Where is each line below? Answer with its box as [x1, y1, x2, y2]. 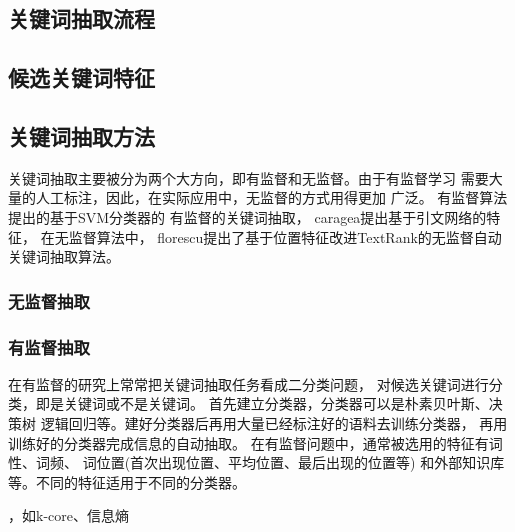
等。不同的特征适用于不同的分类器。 [8, 471, 246, 492]
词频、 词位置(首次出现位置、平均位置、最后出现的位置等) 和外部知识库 [35, 452, 505, 473]
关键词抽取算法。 [8, 246, 120, 267]
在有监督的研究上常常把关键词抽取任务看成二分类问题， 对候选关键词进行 [8, 373, 489, 394]
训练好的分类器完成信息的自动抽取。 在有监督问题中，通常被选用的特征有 [8, 432, 489, 453]
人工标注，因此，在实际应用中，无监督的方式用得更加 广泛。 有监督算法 [35, 187, 508, 208]
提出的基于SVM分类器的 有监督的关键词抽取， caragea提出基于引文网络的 [8, 206, 487, 227]
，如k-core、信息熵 [8, 505, 129, 526]
